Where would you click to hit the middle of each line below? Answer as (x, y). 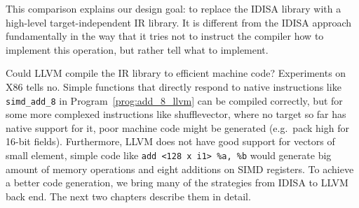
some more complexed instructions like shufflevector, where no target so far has (176, 114)
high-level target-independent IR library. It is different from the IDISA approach (179, 22)
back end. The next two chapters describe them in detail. (128, 196)
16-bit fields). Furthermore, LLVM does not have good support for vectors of (170, 141)
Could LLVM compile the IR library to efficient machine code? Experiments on (176, 73)
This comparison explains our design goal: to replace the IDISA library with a (174, 8)
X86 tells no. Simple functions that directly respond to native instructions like (174, 86)
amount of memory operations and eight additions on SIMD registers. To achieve (180, 169)
